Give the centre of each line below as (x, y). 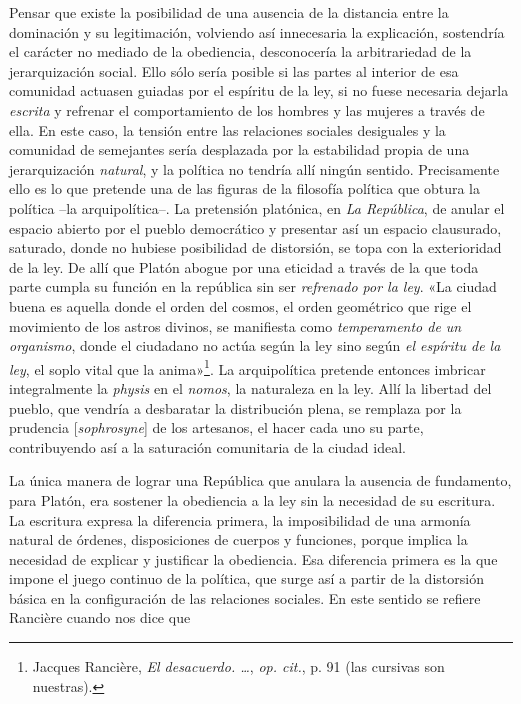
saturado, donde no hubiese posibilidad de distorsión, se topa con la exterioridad (255, 247)
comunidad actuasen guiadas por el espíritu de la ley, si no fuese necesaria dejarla (259, 90)
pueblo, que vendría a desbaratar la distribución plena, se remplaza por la (235, 407)
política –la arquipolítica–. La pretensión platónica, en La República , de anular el (257, 207)
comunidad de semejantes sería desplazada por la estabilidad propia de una (239, 149)
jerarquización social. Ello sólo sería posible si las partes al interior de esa (234, 70)
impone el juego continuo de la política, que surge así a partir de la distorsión (246, 578)
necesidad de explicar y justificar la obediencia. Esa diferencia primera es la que (253, 558)
